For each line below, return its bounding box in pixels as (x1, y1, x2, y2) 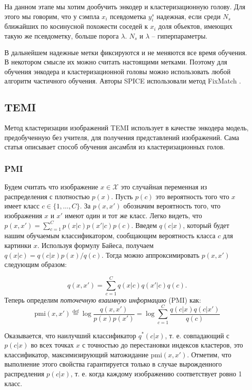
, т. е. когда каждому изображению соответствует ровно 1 (70, 368, 242, 378)
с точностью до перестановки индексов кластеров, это (82, 340, 243, 350)
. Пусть (111, 191, 133, 201)
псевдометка (110, 11, 146, 21)
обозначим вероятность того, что (123, 201, 221, 211)
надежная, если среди (156, 11, 221, 21)
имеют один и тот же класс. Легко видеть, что (64, 210, 202, 220)
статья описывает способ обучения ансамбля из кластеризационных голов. (4, 142, 225, 152)
